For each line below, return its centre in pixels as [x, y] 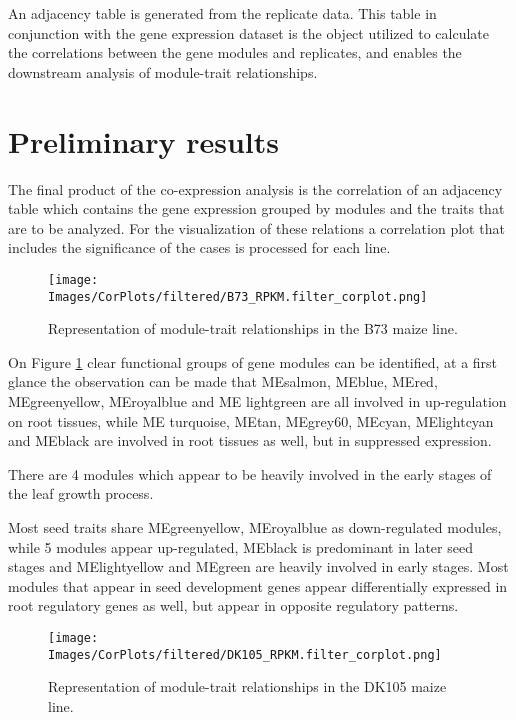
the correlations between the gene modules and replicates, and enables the [235, 52]
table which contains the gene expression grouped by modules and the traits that [256, 208]
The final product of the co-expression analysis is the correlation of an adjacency [255, 188]
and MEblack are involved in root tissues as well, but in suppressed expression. [250, 440]
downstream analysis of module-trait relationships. [163, 71]
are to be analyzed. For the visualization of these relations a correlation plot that [256, 227]
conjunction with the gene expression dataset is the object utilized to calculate [248, 32]
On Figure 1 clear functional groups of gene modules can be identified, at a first [253, 361]
